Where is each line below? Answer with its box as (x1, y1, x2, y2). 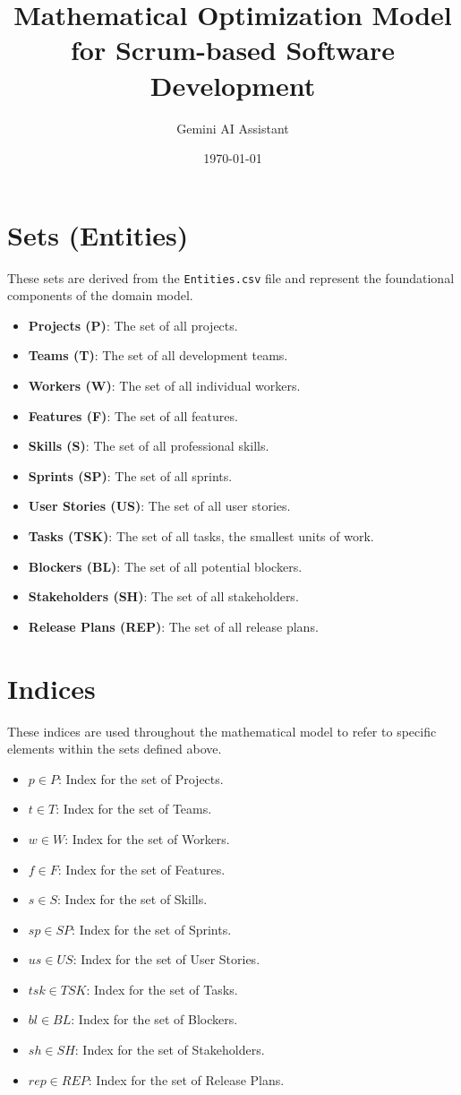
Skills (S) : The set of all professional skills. (28, 436, 269, 455)
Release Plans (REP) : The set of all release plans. (28, 616, 319, 635)
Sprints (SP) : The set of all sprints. (28, 466, 233, 485)
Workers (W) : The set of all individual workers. (28, 376, 301, 395)
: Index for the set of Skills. (57, 890, 208, 909)
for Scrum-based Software (71, 31, 395, 68)
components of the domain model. (7, 286, 193, 305)
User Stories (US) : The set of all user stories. (28, 496, 291, 515)
